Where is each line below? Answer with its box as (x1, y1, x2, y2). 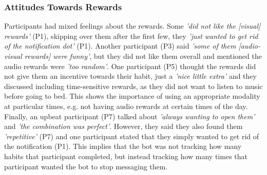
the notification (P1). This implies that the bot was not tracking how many (4, 141, 242, 151)
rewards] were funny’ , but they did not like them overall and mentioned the (24, 51, 262, 61)
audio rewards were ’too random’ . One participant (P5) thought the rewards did (4, 60, 256, 71)
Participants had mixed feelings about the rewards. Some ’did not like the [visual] (4, 20, 261, 31)
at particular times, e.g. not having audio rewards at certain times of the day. (4, 100, 248, 111)
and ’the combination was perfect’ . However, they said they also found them (4, 121, 243, 132)
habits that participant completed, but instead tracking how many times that (4, 150, 247, 161)
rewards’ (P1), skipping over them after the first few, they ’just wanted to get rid (4, 30, 258, 41)
